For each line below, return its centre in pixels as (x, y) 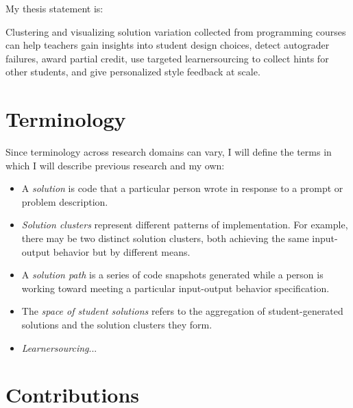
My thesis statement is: (54, 8)
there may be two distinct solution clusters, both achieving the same (165, 238)
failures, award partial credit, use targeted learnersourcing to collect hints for (167, 58)
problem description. (65, 201)
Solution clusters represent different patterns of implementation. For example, (185, 225)
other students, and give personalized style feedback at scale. (133, 72)
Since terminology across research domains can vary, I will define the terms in (169, 152)
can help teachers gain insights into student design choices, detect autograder (168, 45)
